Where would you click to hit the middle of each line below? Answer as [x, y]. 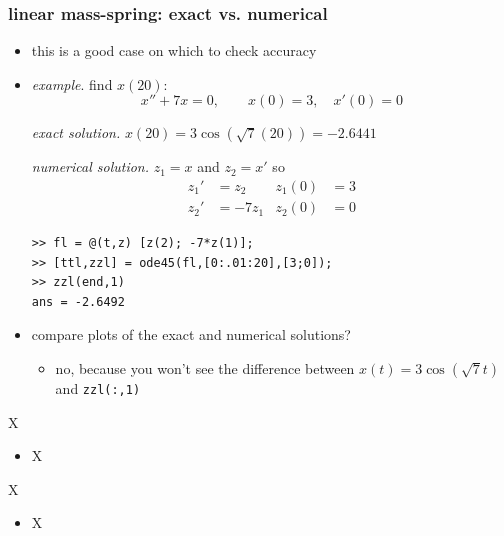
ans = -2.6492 [78, 301]
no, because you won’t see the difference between [205, 368]
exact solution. [76, 132]
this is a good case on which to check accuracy [174, 50]
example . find [72, 83]
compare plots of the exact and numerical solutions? [191, 334]
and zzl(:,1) [98, 388]
